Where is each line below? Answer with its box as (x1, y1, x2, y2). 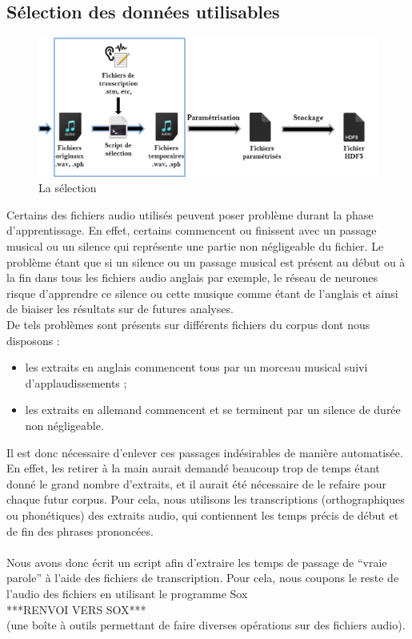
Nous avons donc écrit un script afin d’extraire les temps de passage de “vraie (6, 553, 387, 570)
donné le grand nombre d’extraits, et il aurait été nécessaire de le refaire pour (6, 475, 386, 492)
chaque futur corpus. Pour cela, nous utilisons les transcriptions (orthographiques (6, 491, 405, 508)
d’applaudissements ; (25, 374, 127, 391)
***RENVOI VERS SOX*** (6, 601, 146, 617)
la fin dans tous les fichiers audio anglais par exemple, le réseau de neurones (6, 269, 378, 286)
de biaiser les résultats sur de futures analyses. (6, 300, 234, 317)
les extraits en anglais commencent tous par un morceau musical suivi (25, 359, 368, 376)
